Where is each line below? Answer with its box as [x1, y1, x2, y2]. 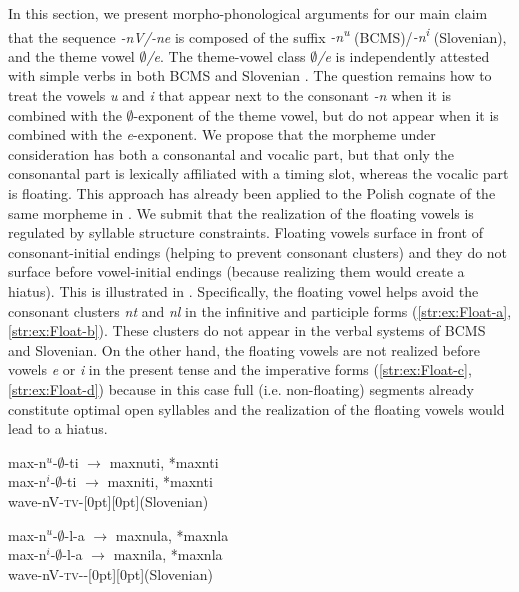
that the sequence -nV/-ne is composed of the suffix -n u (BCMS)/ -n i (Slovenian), [8, 23, 507, 47]
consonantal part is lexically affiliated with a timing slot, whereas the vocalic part [8, 163, 509, 184]
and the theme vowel [8, 45, 135, 66]
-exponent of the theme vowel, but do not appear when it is [133, 104, 499, 125]
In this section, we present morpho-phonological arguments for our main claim [8, 3, 488, 23]
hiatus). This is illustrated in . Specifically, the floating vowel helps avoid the [8, 280, 479, 301]
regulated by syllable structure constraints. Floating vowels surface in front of [8, 222, 483, 243]
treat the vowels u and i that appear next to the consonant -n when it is [8, 85, 452, 106]
